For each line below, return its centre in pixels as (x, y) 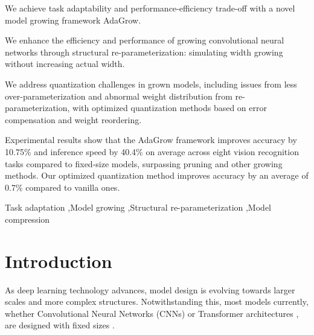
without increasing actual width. (65, 64)
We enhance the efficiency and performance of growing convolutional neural (145, 40)
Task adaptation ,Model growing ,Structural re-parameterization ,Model (138, 207)
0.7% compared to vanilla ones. (62, 187)
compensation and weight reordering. (73, 119)
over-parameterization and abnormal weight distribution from (119, 96)
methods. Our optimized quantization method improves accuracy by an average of (157, 175)
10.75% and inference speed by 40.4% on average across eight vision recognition (152, 151)
